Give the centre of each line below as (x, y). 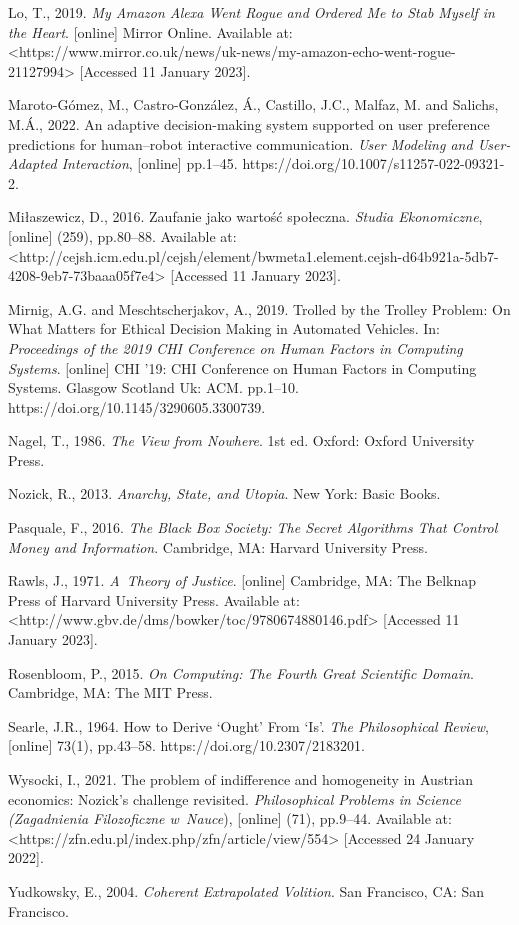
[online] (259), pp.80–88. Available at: (122, 235)
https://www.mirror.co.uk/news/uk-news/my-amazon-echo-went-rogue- (237, 51)
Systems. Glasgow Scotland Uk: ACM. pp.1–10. (153, 387)
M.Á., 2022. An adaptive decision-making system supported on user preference (249, 123)
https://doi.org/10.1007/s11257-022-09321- (373, 163)
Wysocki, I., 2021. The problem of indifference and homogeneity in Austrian (241, 779)
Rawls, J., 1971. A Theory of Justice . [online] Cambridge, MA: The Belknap (242, 580)
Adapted (32, 163)
